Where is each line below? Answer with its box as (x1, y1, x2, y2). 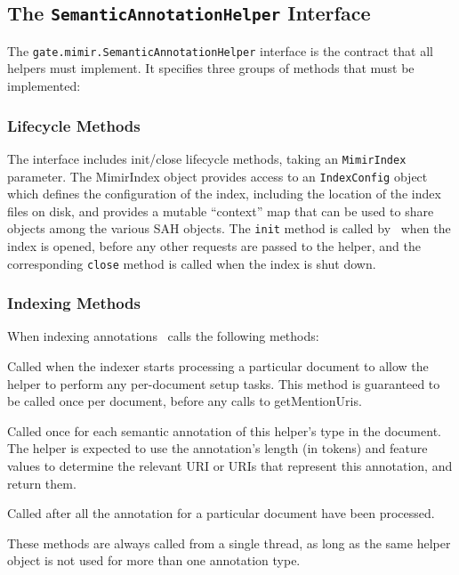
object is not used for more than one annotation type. (7, 551, 301, 570)
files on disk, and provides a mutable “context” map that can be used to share (7, 201, 434, 220)
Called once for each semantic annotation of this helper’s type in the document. (7, 421, 441, 440)
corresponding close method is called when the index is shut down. (7, 254, 376, 272)
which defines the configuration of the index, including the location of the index (7, 184, 441, 203)
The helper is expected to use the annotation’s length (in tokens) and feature (7, 439, 428, 458)
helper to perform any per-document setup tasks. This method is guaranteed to (7, 374, 440, 393)
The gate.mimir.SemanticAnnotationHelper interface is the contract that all (7, 41, 433, 60)
